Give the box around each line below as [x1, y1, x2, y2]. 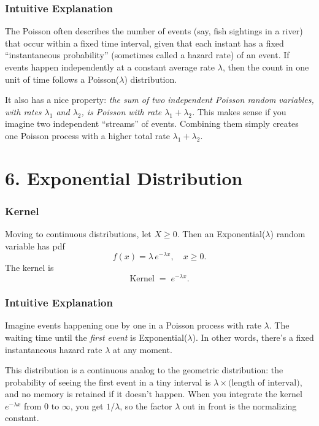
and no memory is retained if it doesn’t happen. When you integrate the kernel [5, 387, 302, 400]
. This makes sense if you [192, 105, 286, 118]
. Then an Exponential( [177, 227, 266, 240]
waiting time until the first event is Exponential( [5, 330, 188, 343]
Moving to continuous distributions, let [5, 227, 152, 240]
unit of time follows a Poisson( [5, 72, 120, 85]
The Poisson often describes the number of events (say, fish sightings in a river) [5, 25, 303, 37]
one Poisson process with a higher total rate [5, 129, 170, 142]
